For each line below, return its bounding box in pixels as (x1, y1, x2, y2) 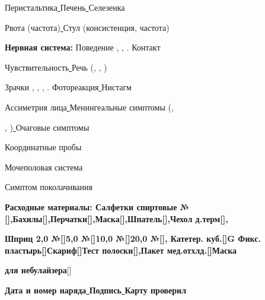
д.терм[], (195, 212, 228, 225)
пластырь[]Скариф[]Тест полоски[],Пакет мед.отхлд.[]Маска (5, 244, 237, 256)
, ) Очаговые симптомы (5, 121, 90, 133)
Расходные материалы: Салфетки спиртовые (5, 200, 177, 213)
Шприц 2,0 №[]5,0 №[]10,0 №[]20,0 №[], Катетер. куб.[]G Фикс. (5, 232, 261, 245)
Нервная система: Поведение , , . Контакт (5, 41, 161, 53)
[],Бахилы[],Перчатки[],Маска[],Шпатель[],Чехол (5, 212, 193, 225)
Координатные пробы (5, 141, 82, 153)
